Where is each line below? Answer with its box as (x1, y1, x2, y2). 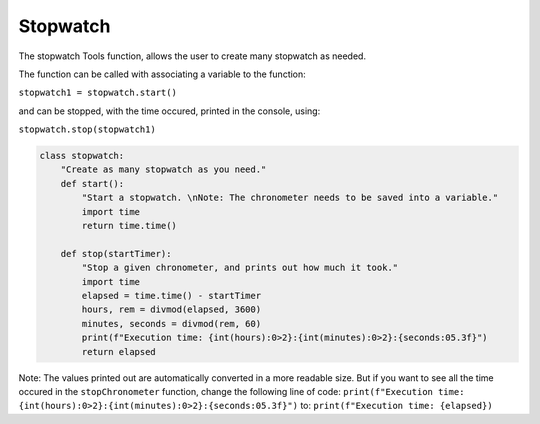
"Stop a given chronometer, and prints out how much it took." (81, 262, 399, 274)
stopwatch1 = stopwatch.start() (18, 87, 177, 99)
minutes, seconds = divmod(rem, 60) (81, 318, 262, 329)
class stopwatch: (39, 150, 125, 162)
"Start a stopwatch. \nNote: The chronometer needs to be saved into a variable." (81, 192, 499, 204)
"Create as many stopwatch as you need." (60, 164, 267, 175)
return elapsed (81, 346, 157, 357)
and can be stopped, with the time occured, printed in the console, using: (18, 105, 321, 117)
